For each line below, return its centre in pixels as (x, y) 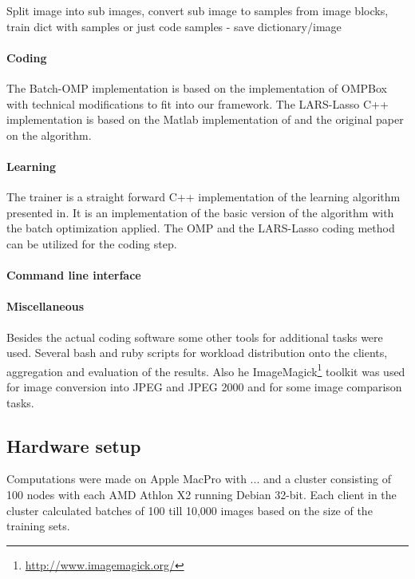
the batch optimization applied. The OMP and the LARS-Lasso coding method (201, 228)
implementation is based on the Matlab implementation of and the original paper (205, 119)
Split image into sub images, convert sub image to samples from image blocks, (198, 10)
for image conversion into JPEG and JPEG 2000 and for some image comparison (204, 386)
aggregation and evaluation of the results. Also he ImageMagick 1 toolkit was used (206, 370)
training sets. (38, 526)
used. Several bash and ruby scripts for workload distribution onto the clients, (197, 353)
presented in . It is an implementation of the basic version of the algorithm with (200, 212)
